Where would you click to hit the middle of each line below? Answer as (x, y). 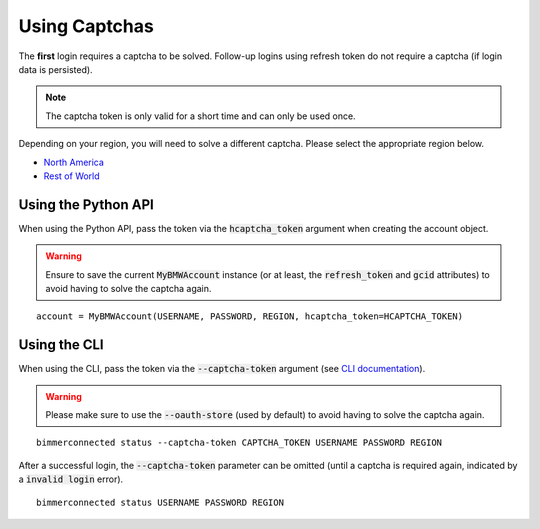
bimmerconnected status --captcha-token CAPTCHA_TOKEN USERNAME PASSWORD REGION (239, 443)
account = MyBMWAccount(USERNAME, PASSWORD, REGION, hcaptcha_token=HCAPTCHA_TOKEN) (250, 316)
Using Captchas (86, 26)
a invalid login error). (71, 479)
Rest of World (71, 176)
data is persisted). (56, 69)
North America (74, 162)
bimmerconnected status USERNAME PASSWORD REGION (160, 502)
